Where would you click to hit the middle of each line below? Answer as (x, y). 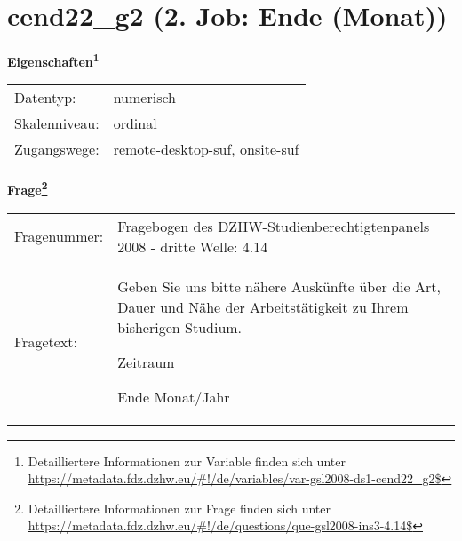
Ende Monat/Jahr (174, 396)
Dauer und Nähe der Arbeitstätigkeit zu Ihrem (263, 306)
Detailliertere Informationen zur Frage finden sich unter (179, 508)
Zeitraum (146, 362)
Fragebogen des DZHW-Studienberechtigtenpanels (274, 226)
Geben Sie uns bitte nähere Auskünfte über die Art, (279, 286)
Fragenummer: (59, 236)
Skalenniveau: (57, 123)
